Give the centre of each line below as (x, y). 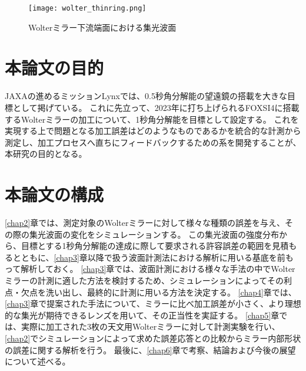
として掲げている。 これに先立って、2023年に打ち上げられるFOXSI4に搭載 (156, 107)
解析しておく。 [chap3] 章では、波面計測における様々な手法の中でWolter (158, 269)
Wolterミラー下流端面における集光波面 (102, 27)
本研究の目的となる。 (46, 154)
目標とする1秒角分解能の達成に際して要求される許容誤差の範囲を (147, 246)
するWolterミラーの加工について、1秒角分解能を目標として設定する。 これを (152, 119)
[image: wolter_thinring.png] (87, 8)
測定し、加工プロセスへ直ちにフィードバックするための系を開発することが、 (153, 142)
